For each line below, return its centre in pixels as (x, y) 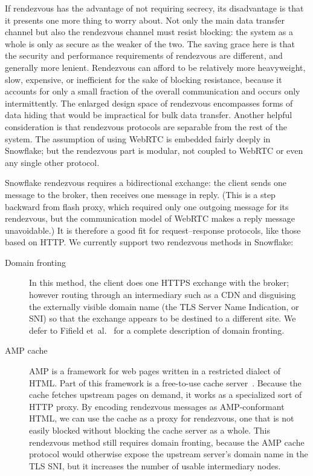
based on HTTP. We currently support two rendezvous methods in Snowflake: (149, 242)
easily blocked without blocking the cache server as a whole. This (150, 430)
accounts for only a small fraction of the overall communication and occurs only (153, 91)
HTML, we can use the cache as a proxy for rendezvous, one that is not (162, 418)
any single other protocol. (52, 162)
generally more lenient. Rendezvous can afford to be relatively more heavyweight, (155, 67)
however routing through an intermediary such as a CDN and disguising (163, 295)
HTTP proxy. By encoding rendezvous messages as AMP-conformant (157, 406)
